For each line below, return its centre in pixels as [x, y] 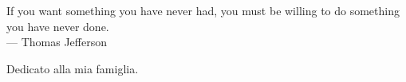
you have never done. [58, 26]
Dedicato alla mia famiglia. [73, 68]
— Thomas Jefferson [57, 42]
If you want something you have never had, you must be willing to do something [203, 10]
